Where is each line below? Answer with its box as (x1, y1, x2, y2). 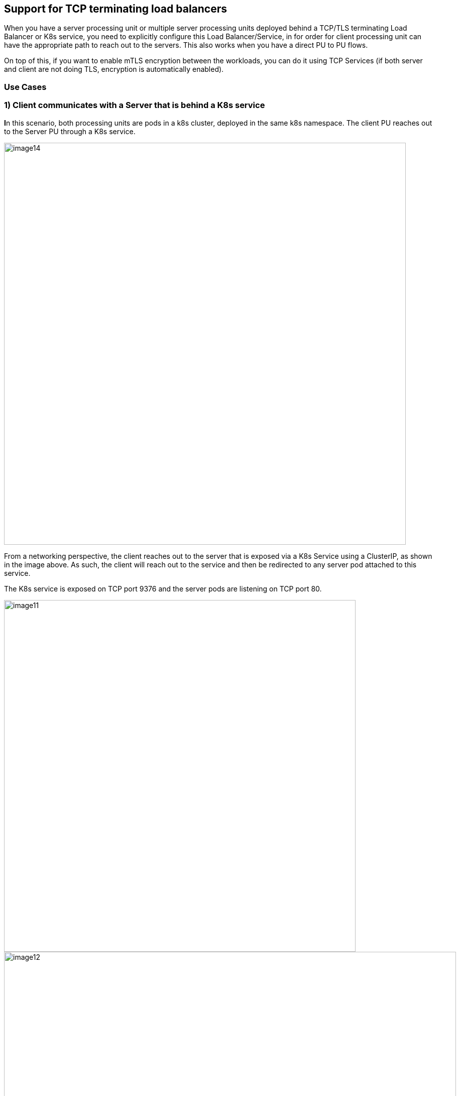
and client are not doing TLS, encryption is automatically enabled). (4, 65, 224, 74)
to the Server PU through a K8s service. (4, 127, 136, 136)
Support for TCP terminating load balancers (4, 3, 227, 15)
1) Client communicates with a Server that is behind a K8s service (4, 100, 265, 111)
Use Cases (4, 81, 47, 92)
